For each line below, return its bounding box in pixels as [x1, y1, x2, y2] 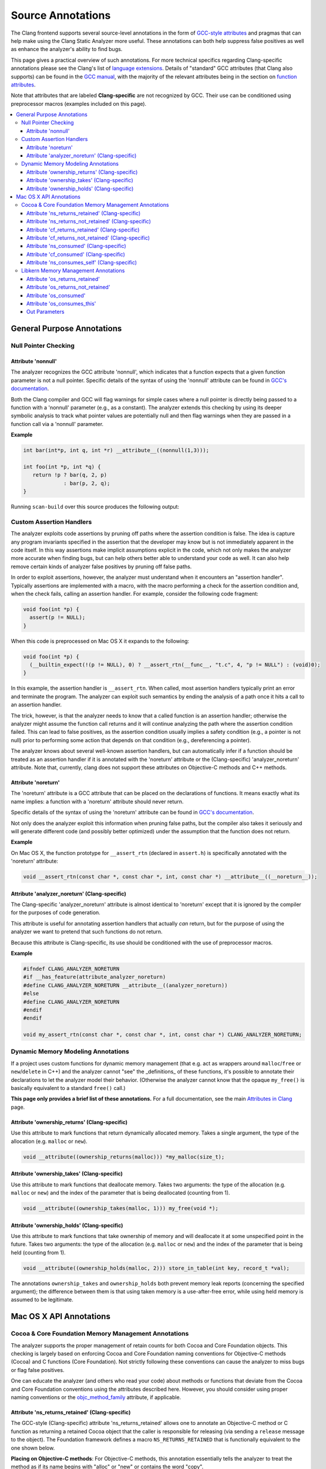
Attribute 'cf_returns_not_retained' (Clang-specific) [26, 234, 150, 241]
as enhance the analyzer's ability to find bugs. [11, 46, 123, 53]
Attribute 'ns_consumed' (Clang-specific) [26, 243, 126, 250]
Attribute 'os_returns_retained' [26, 275, 100, 282]
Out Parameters [26, 308, 65, 316]
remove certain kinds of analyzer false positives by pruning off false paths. [11, 563, 192, 570]
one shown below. [11, 1444, 55, 1451]
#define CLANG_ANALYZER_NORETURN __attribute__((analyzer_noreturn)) [23, 982, 228, 988]
